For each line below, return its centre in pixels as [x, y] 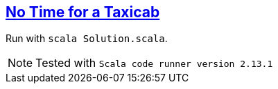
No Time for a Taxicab [83, 12]
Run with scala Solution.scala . [87, 39]
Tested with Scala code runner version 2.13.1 [154, 63]
